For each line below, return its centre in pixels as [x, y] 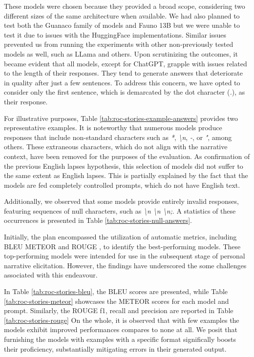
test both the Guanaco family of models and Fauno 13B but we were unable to [122, 25]
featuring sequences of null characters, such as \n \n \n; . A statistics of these [120, 210]
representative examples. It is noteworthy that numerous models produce [113, 128]
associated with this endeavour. [51, 275]
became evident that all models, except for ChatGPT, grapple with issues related [126, 63]
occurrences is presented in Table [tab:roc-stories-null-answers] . [98, 220]
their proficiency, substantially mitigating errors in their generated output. [115, 348]
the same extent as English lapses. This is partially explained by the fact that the [126, 175]
